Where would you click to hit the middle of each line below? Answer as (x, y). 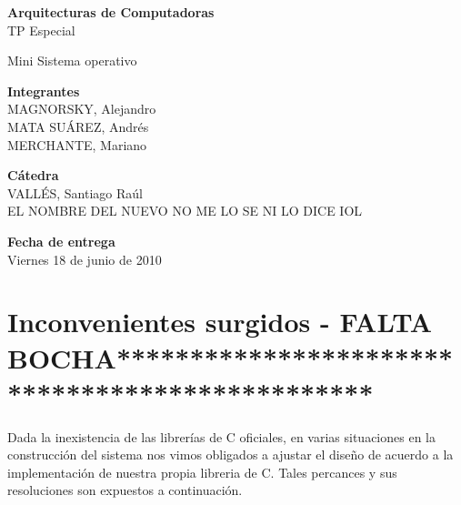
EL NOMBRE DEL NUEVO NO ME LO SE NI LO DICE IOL (185, 211)
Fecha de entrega (61, 241)
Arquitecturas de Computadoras (111, 12)
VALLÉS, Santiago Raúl (75, 192)
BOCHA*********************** (230, 357)
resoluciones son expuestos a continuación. (125, 490)
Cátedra (33, 175)
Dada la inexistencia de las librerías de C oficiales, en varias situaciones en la (221, 436)
